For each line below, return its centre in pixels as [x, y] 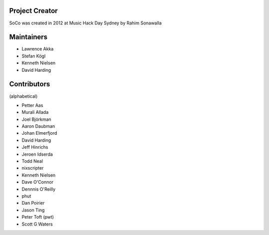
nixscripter [33, 168]
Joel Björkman [37, 119]
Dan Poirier [33, 203]
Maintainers [28, 37]
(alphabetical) [23, 96]
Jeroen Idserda [37, 154]
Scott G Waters [37, 224]
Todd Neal [32, 161]
